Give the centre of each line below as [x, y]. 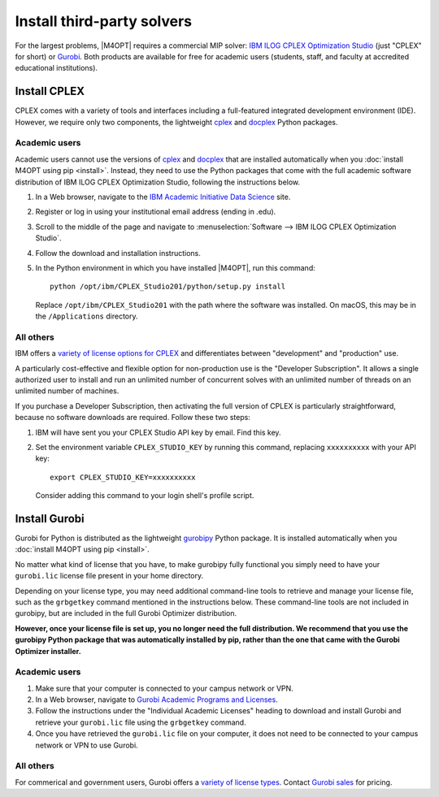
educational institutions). [56, 68]
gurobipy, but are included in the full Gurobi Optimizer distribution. [126, 613]
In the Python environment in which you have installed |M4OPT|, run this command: [176, 267]
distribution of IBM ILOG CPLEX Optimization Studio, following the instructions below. [158, 182]
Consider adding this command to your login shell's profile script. [145, 496]
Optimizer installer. [48, 651]
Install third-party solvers [104, 21]
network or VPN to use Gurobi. [87, 745]
